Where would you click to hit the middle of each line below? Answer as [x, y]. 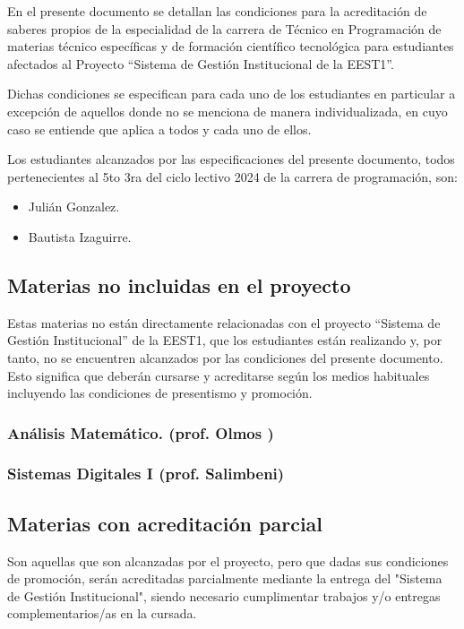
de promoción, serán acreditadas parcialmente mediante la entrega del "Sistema [225, 578]
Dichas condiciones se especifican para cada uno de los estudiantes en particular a [232, 94]
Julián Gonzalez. [74, 207]
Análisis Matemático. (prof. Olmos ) [141, 432]
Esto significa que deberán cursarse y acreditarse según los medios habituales [219, 375]
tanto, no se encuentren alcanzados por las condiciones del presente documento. [225, 357]
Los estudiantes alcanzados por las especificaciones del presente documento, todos [231, 159]
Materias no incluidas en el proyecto [179, 284]
